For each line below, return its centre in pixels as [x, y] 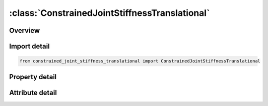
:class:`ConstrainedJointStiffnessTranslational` [109, 13]
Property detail [33, 77]
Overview [25, 30]
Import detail [29, 46]
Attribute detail [33, 92]
